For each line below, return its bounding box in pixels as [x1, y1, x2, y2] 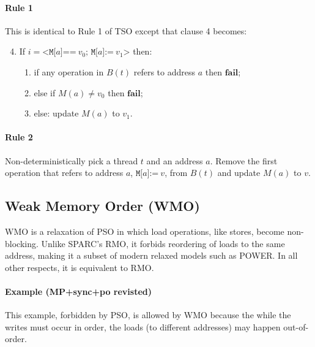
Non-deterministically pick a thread [5, 154, 138, 167]
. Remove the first [210, 154, 278, 167]
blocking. [5, 237, 39, 250]
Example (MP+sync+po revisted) [5, 284, 152, 297]
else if [34, 86, 56, 99]
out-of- [283, 320, 309, 333]
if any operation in [34, 65, 104, 78]
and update [217, 166, 261, 179]
